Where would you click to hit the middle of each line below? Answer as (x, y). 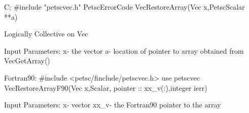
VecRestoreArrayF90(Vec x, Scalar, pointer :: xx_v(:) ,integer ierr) (106, 87)
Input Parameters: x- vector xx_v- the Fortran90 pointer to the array (113, 105)
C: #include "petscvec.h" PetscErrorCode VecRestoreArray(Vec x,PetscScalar (124, 7)
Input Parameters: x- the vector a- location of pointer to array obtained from (124, 50)
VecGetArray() (27, 61)
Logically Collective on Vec (46, 34)
